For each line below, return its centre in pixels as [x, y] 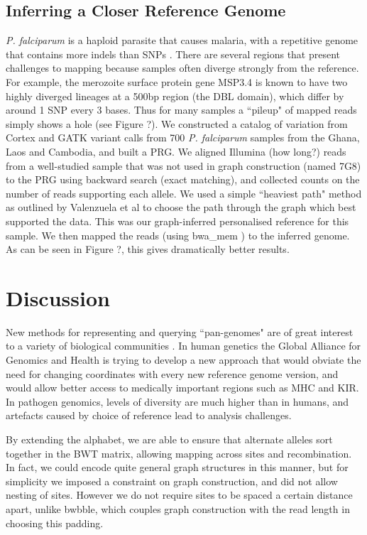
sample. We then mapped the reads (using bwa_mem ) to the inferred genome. [178, 235]
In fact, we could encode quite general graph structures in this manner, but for [177, 467]
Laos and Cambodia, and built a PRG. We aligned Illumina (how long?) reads [176, 151]
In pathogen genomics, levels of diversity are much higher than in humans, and [177, 401]
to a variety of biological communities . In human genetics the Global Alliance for [183, 346]
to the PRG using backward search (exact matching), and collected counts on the [183, 179]
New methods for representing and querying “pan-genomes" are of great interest [180, 331]
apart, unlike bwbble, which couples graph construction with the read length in [178, 508]
